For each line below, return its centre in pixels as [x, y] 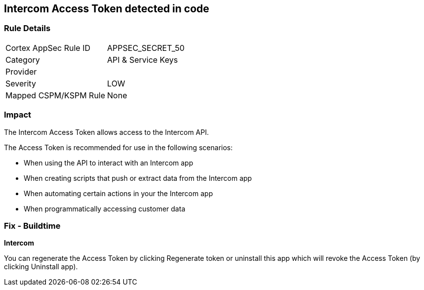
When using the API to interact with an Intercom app [109, 163]
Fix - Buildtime [32, 226]
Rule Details [27, 28]
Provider [21, 71]
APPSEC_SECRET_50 [146, 48]
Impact [18, 115]
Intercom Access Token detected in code [107, 9]
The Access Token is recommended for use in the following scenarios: [118, 147]
